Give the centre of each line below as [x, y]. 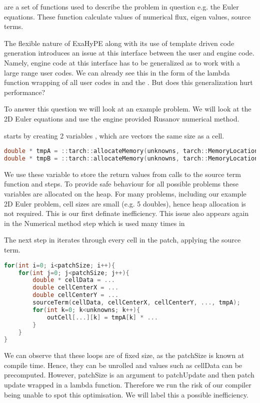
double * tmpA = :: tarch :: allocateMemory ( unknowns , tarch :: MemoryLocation [131, 151]
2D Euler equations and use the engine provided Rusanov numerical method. [122, 118]
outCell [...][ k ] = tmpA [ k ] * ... [102, 317]
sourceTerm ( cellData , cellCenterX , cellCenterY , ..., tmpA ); [136, 302]
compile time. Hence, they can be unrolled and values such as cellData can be [123, 365]
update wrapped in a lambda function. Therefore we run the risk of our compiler [128, 385]
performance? [25, 92]
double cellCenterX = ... [76, 288]
